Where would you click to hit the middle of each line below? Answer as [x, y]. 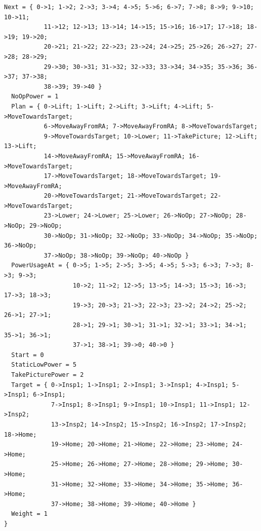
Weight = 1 [29, 514]
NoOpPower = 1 [35, 97]
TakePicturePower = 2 [48, 375]
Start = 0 [28, 355]
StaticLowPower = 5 [44, 365]
